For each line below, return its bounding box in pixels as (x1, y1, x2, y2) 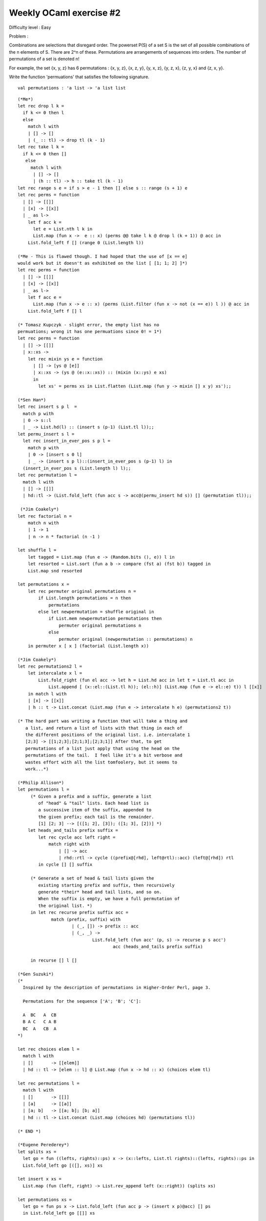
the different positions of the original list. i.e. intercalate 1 (25, 732, 190, 737)
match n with (27, 520, 59, 526)
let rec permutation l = (18, 472, 77, 478)
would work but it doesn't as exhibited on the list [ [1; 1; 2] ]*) (18, 260, 188, 266)
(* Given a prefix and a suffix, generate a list (30, 794, 152, 799)
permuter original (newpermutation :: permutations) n (59, 636, 193, 642)
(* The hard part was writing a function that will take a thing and (18, 718, 188, 724)
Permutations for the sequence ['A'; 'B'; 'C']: (22, 999, 142, 1004)
